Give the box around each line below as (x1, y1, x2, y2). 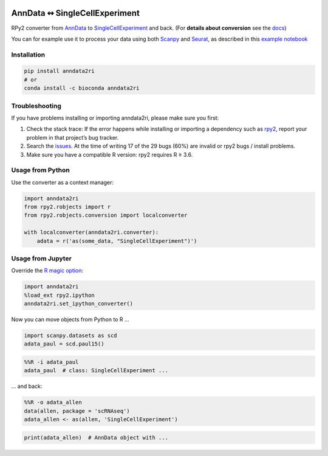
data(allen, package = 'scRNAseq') (24, 407, 130, 414)
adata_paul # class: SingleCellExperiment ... (24, 367, 168, 374)
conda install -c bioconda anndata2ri (24, 85, 140, 92)
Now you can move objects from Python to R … (11, 316, 129, 323)
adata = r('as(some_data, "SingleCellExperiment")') (36, 237, 197, 244)
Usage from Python (11, 166, 70, 174)
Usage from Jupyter (11, 254, 72, 262)
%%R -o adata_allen (24, 399, 82, 406)
